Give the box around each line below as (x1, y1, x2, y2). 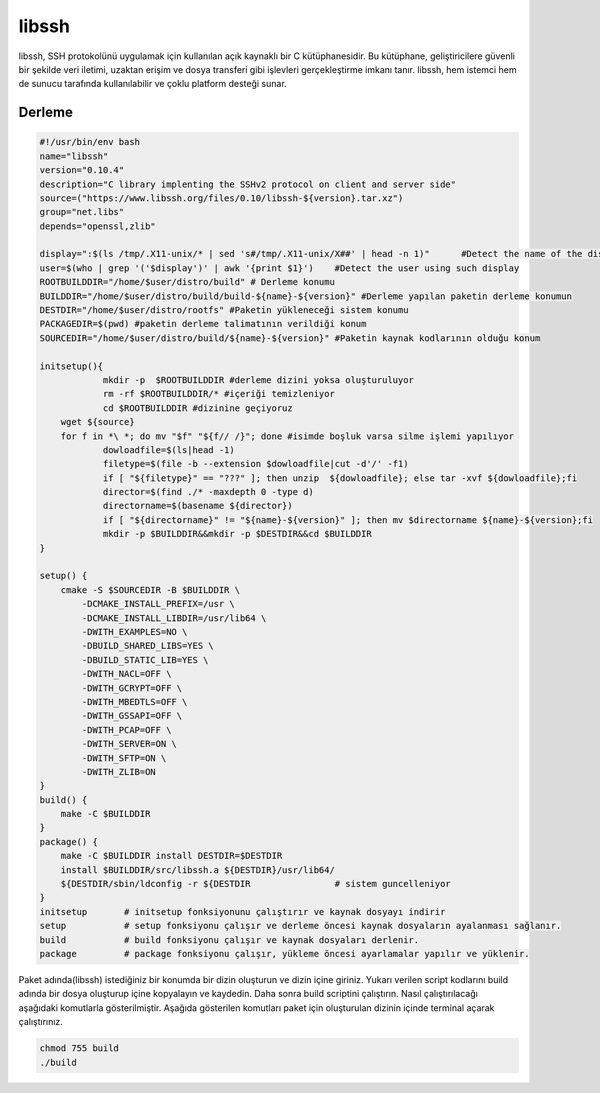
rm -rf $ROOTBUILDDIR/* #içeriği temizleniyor (102, 388, 335, 400)
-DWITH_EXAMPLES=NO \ (81, 626, 188, 637)
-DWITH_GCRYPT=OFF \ (81, 682, 183, 694)
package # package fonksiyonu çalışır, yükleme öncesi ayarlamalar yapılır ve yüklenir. (39, 948, 530, 959)
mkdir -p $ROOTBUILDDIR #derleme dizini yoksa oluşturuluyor (102, 374, 415, 385)
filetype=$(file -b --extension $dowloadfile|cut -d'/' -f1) (102, 458, 409, 470)
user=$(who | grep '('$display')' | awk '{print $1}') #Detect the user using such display (39, 262, 520, 274)
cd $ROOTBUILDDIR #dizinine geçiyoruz (102, 402, 294, 414)
